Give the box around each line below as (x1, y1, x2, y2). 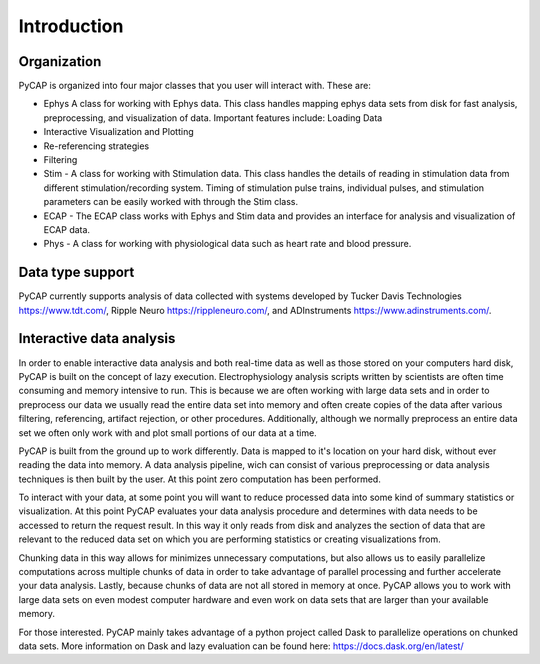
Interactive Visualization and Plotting (43, 126, 194, 138)
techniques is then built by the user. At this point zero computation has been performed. (18, 473, 382, 485)
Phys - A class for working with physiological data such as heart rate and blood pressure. (43, 238, 412, 250)
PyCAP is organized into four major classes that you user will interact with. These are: (18, 80, 372, 92)
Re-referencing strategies (43, 140, 150, 152)
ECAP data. (43, 223, 90, 235)
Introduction (18, 15, 124, 37)
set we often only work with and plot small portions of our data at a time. (18, 426, 317, 439)
